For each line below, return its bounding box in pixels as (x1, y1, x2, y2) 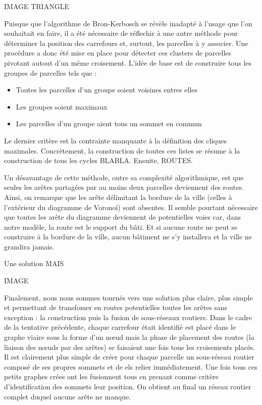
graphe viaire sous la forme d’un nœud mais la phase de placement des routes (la (4, 332, 254, 342)
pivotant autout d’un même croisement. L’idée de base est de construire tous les (4, 57, 251, 68)
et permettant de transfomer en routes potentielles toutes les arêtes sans (4, 302, 228, 313)
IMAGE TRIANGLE (4, 1, 69, 11)
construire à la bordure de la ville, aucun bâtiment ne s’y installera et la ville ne (4, 231, 252, 242)
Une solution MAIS (4, 258, 64, 269)
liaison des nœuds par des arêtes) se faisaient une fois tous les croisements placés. (4, 341, 255, 352)
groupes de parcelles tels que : (4, 67, 97, 78)
